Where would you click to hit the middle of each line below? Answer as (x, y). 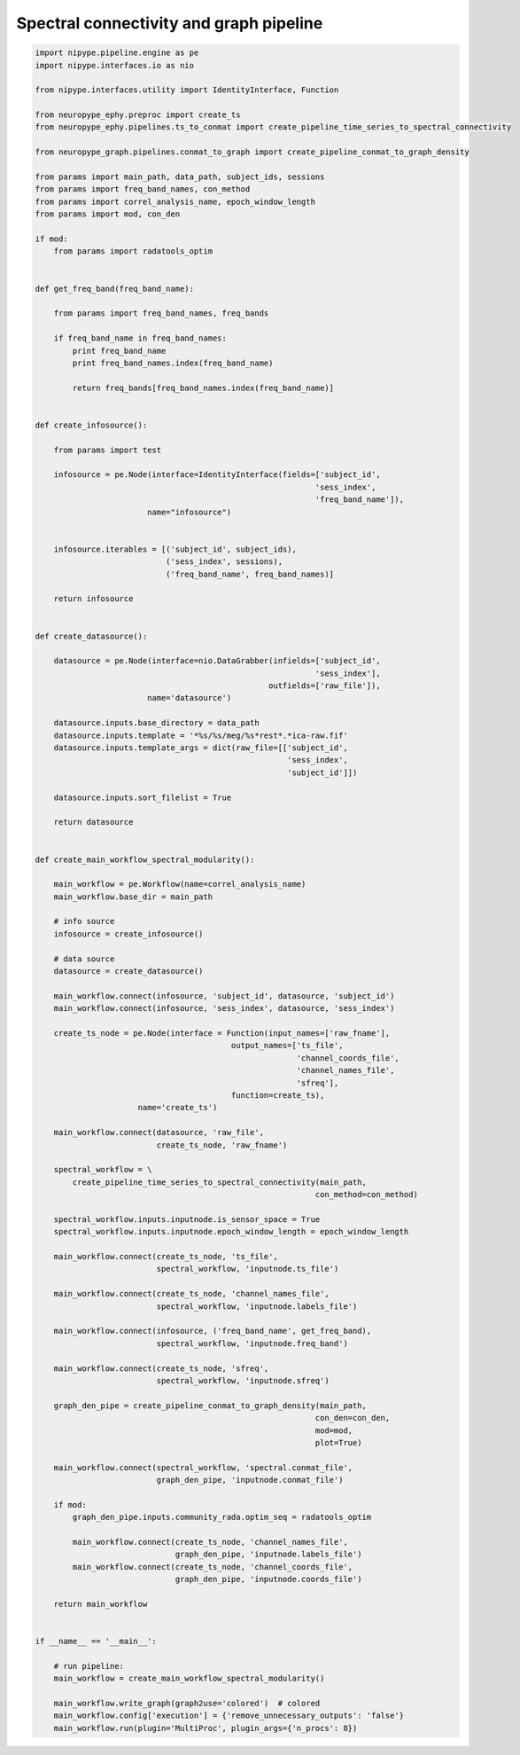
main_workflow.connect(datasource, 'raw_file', (159, 1132)
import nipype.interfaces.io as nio (115, 65)
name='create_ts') (178, 1108)
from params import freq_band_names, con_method (143, 189)
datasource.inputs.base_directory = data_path (157, 723)
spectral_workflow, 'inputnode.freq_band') (252, 1343)
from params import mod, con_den (108, 214)
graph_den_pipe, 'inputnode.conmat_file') (250, 1480)
